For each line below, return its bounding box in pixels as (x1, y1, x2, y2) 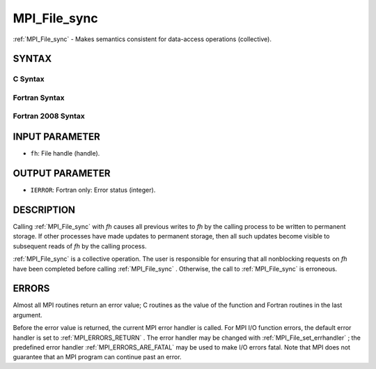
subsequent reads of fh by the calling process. (13, 241, 147, 250)
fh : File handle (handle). (30, 149, 100, 158)
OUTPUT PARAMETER (13, 167, 111, 179)
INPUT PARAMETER (13, 131, 100, 143)
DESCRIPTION (13, 204, 76, 216)
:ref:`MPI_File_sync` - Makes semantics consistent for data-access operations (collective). (13, 35, 272, 43)
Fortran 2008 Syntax (13, 112, 85, 121)
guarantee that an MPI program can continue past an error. (13, 353, 182, 361)
